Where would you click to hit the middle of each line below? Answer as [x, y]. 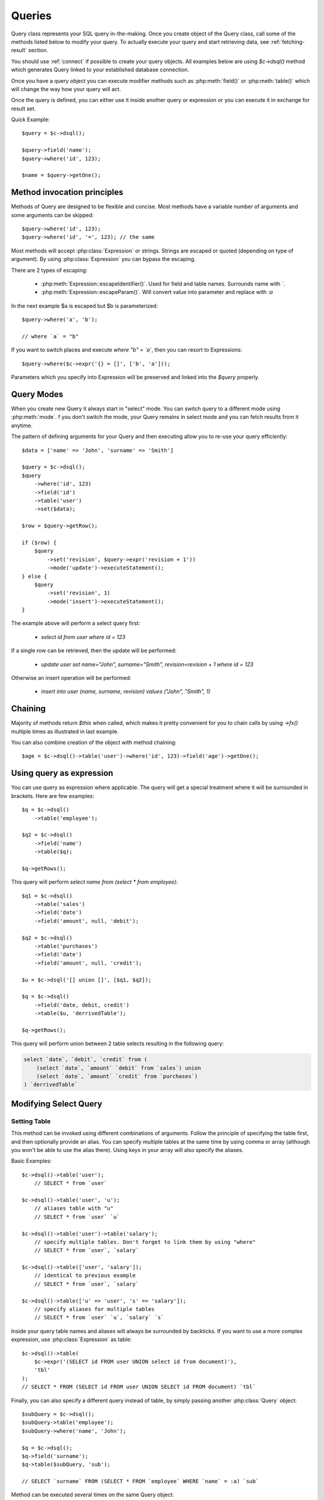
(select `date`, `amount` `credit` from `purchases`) [117, 1076]
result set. [23, 109]
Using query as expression [62, 773]
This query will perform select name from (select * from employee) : [94, 882]
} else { [34, 576]
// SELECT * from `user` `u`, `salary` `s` [99, 1318]
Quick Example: [31, 119]
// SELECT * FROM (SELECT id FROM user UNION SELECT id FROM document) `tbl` [139, 1387]
